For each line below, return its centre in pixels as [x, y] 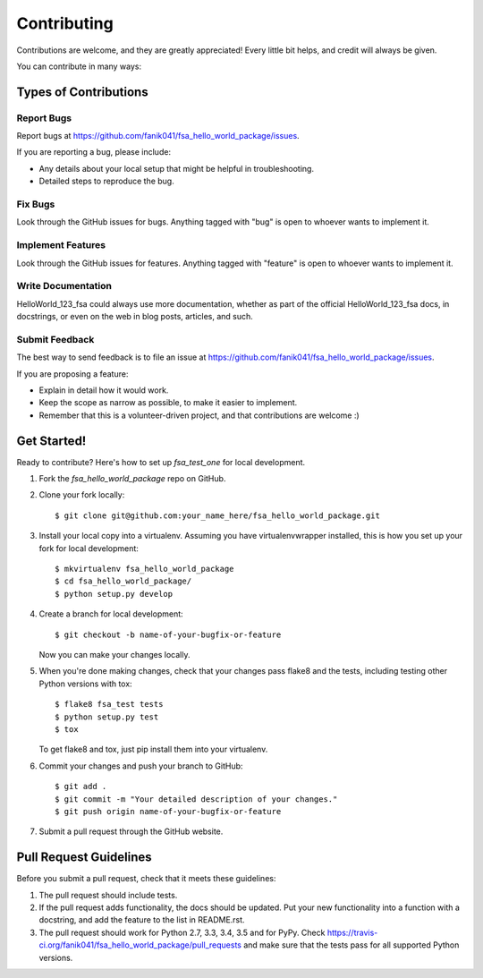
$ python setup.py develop [114, 594]
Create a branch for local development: [111, 614]
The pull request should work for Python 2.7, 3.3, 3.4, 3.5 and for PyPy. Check [182, 932]
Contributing [65, 23]
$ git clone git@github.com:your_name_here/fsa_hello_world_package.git [217, 515]
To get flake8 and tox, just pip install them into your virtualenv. [153, 749]
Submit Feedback [55, 339]
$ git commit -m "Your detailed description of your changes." [196, 799]
